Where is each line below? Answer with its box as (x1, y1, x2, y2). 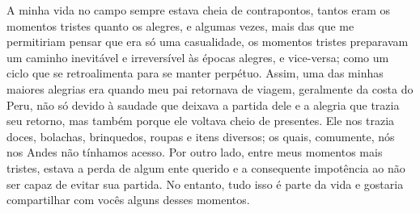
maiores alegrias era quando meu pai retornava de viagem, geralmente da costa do (6, 80, 414, 97)
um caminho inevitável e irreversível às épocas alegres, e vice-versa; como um (6, 48, 389, 65)
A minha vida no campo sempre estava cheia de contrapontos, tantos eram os (6, 2, 391, 18)
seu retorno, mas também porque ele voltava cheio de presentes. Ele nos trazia (6, 112, 395, 129)
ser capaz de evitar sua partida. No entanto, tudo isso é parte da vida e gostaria (6, 175, 404, 192)
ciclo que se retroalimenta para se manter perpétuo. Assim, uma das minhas (6, 65, 384, 81)
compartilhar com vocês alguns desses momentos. (6, 191, 250, 208)
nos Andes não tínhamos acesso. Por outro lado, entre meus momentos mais (6, 144, 383, 161)
